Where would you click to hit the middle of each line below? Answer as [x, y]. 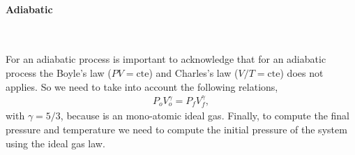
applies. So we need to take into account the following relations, [142, 86]
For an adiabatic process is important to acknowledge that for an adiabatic [166, 59]
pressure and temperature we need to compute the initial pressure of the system [176, 130]
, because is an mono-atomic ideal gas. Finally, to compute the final [205, 116]
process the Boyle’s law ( [59, 72]
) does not [302, 72]
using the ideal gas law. [55, 143]
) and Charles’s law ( [194, 72]
